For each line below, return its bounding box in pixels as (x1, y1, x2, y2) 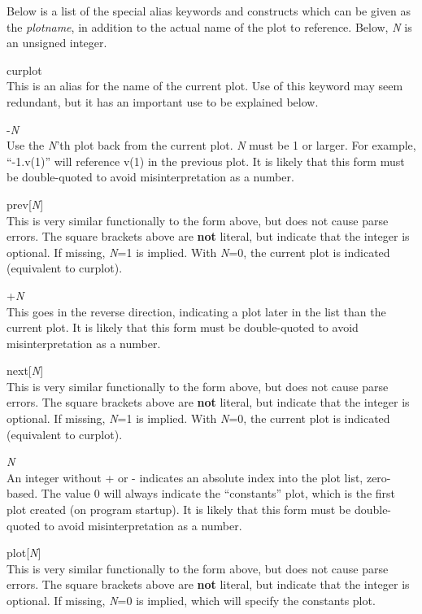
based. (7, 485, 38, 502)
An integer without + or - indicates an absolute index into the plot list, (7, 468, 363, 486)
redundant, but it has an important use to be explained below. (7, 93, 319, 110)
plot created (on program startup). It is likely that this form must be (7, 501, 351, 518)
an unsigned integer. (7, 34, 107, 51)
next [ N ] (7, 362, 44, 379)
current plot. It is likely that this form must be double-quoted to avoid (7, 319, 359, 336)
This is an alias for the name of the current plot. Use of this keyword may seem (7, 77, 403, 94)
